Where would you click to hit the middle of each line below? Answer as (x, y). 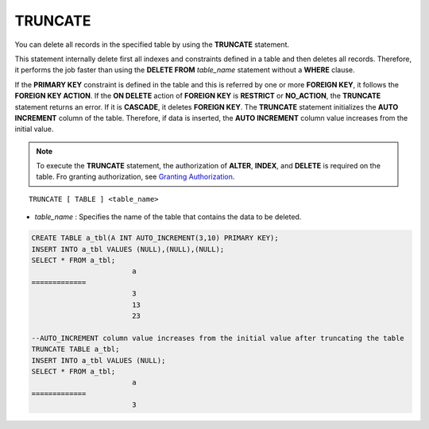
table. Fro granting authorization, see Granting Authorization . (135, 177)
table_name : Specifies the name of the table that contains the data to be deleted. (168, 217)
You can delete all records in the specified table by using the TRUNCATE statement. (152, 44)
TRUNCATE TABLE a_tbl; (75, 349)
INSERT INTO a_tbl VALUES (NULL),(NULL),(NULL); (128, 249)
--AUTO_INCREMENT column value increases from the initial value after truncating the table (218, 338)
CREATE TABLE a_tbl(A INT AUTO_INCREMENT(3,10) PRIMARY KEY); (155, 238)
